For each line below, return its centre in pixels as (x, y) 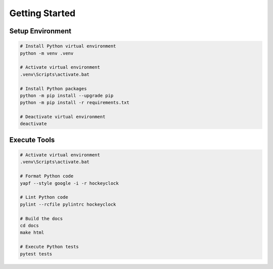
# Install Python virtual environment (68, 46)
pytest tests (36, 254)
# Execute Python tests (50, 247)
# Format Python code (47, 176)
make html (32, 233)
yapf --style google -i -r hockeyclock (69, 183)
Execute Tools (32, 140)
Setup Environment (40, 31)
